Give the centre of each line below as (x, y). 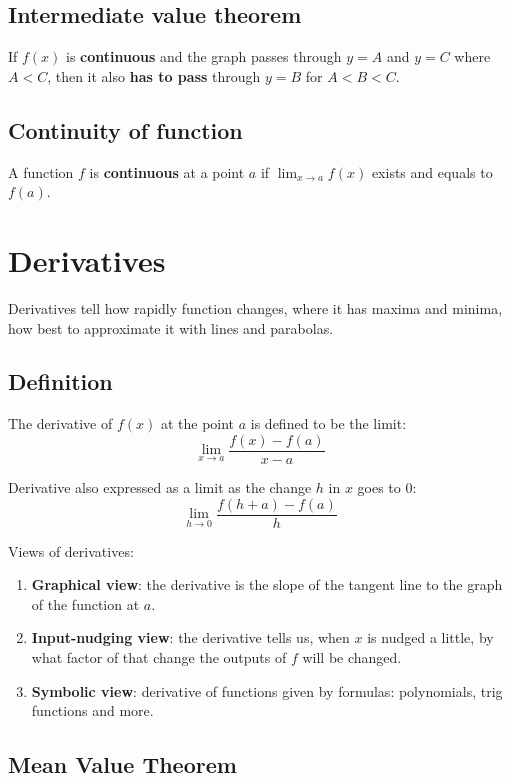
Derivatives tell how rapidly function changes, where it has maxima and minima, (255, 307)
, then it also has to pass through (154, 75)
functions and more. (92, 710)
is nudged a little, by (430, 637)
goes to (379, 486)
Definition (60, 381)
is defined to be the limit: (328, 423)
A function (41, 171)
